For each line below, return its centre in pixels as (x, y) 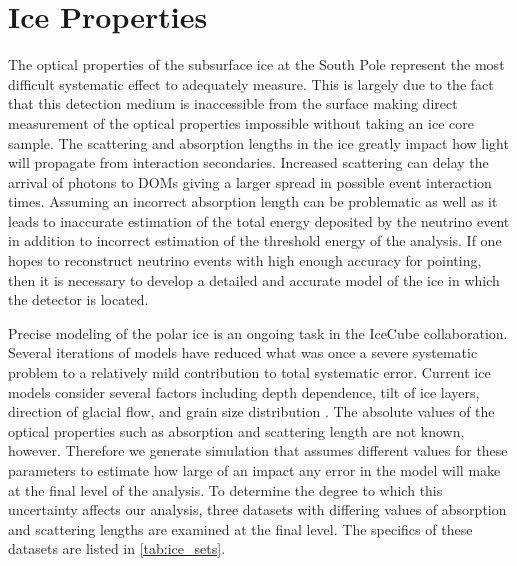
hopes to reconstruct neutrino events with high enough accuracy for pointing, (245, 260)
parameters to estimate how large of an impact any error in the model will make (254, 470)
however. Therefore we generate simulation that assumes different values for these (258, 450)
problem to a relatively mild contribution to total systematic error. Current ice (249, 372)
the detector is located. (78, 299)
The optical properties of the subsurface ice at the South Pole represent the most (256, 64)
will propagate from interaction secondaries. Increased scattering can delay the (248, 162)
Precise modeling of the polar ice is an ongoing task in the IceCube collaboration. (258, 332)
